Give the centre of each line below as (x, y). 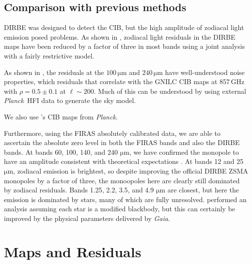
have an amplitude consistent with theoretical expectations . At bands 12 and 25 (124, 161)
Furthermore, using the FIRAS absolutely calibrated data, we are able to (112, 133)
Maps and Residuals (73, 251)
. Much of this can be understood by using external (170, 91)
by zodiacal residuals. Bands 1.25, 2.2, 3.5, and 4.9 (79, 190)
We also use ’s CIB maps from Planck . (61, 116)
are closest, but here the (203, 190)
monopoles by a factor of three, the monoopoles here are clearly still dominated (122, 180)
